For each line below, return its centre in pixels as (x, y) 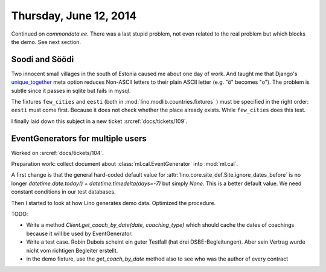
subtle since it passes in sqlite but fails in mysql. (71, 90)
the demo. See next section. (46, 42)
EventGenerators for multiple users (79, 138)
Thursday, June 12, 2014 (74, 16)
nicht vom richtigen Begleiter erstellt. (72, 250)
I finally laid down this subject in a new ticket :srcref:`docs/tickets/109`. (99, 121)
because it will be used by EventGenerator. (79, 233)
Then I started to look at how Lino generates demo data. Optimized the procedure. (113, 203)
